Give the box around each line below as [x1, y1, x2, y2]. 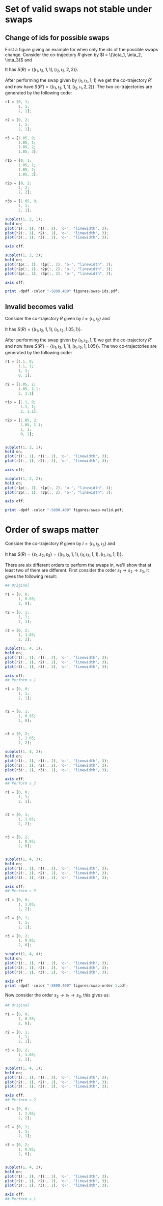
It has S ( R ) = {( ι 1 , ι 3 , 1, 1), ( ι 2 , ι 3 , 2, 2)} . [5, 66, 79, 73]
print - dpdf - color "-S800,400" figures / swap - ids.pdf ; [5, 289, 120, 294]
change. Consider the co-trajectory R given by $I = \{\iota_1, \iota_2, [5, 52, 142, 58]
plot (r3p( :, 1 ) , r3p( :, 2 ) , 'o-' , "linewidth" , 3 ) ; [5, 271, 113, 276]
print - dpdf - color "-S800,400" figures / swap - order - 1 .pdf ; [5, 983, 129, 988]
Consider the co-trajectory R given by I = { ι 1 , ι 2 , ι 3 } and [5, 541, 115, 547]
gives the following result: [5, 573, 57, 579]
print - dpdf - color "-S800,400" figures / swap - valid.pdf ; [5, 508, 124, 513]
